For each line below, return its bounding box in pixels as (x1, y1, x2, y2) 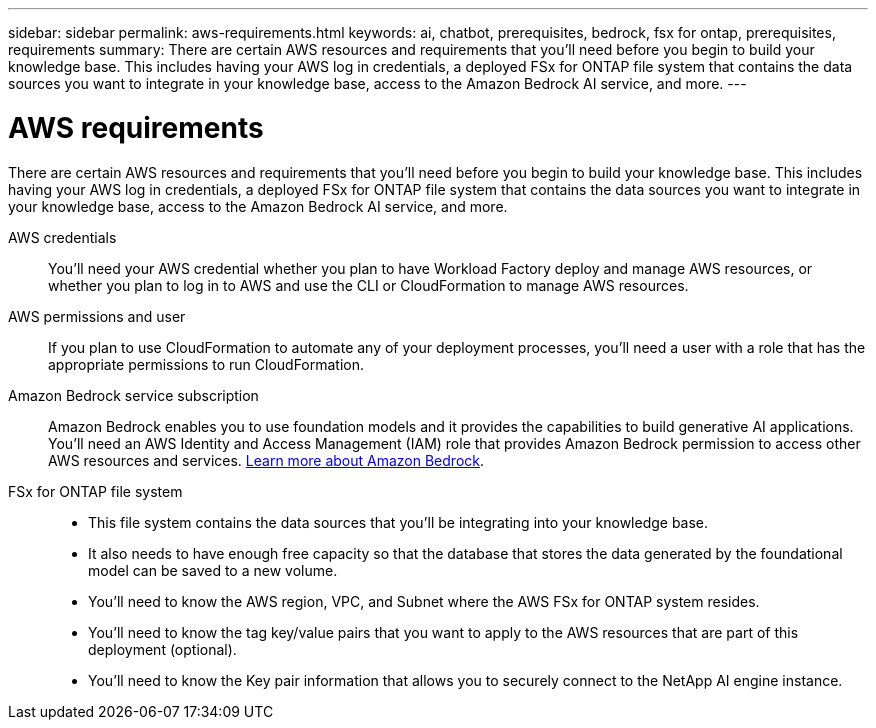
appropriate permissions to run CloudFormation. (48, 355, 365, 373)
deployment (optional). (88, 640, 237, 658)
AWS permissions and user (8, 307, 186, 325)
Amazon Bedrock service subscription (8, 386, 259, 404)
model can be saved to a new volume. (88, 561, 338, 579)
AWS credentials (8, 228, 117, 246)
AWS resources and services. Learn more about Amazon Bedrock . (48, 451, 485, 469)
